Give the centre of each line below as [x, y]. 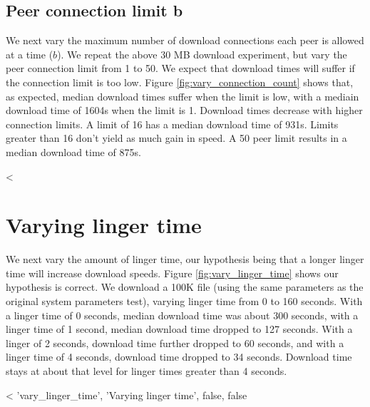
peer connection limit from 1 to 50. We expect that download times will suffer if [180, 68]
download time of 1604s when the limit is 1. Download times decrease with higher [184, 110]
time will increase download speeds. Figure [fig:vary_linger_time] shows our [172, 273]
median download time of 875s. [73, 151]
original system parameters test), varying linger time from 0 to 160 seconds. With [184, 301]
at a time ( [30, 54]
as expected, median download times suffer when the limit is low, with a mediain [183, 96]
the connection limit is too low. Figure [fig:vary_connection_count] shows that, [180, 82]
